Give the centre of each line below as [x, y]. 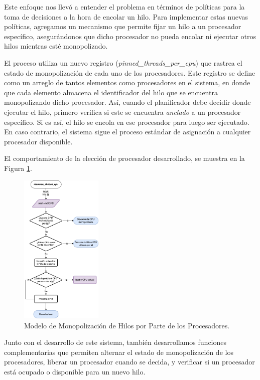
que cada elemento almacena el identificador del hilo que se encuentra [111, 92]
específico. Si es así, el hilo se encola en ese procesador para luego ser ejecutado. [127, 122]
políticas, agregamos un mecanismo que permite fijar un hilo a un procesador [123, 26]
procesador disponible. [38, 141]
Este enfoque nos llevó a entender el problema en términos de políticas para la [124, 7]
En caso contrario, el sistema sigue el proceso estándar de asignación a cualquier [127, 132]
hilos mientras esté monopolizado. [56, 46]
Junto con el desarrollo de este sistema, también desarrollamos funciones [115, 342]
